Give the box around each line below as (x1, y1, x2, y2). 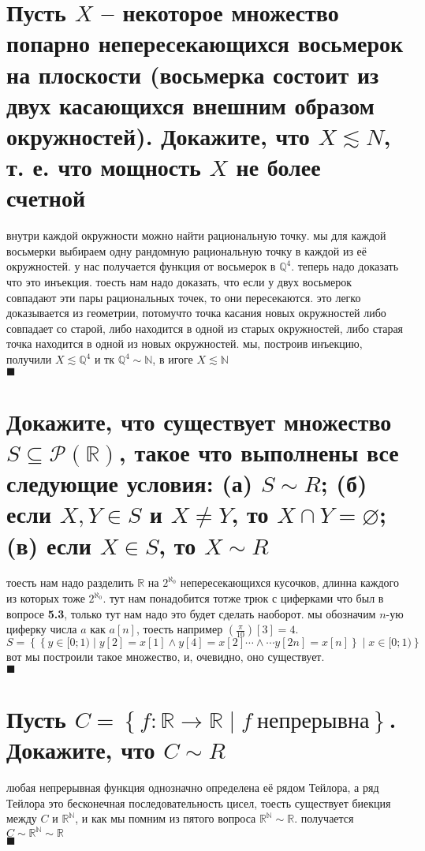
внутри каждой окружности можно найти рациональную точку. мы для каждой (6, 227, 386, 244)
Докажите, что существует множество (6, 405, 392, 437)
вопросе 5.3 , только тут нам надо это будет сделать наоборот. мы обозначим (6, 605, 376, 621)
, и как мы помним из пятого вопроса (75, 810, 256, 827)
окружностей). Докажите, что (6, 119, 310, 151)
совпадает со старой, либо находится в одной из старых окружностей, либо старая (6, 319, 404, 336)
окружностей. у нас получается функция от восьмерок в (6, 258, 276, 274)
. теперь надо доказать (291, 258, 399, 274)
